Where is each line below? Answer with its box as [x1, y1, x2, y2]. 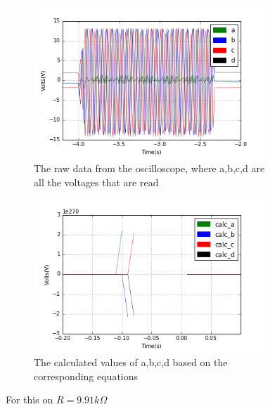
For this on [6, 392, 53, 407]
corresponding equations [34, 368, 139, 383]
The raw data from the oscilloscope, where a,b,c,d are [34, 161, 265, 176]
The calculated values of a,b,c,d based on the [34, 355, 228, 370]
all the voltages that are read [34, 175, 159, 190]
